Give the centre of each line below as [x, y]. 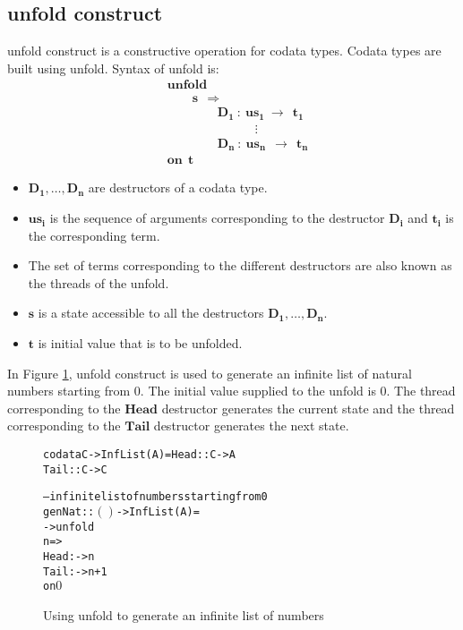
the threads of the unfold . [99, 282]
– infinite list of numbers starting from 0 [155, 497]
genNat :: [69, 511]
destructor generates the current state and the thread [308, 408]
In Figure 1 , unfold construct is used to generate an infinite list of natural [210, 373]
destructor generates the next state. [251, 426]
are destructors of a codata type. [178, 187]
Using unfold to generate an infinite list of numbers [184, 614]
